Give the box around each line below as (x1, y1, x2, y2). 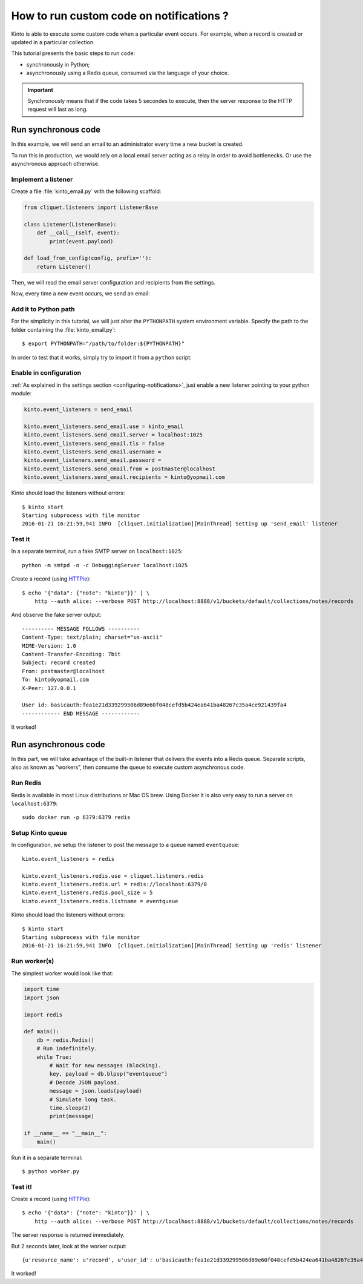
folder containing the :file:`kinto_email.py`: (11, 326, 116, 333)
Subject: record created (22, 659, 96, 666)
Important (27, 86, 54, 93)
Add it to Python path (11, 305, 75, 313)
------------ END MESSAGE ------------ (22, 710, 140, 717)
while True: (36, 1053, 73, 1061)
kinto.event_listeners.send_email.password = (24, 457, 162, 464)
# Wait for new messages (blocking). (49, 1062, 162, 1068)
